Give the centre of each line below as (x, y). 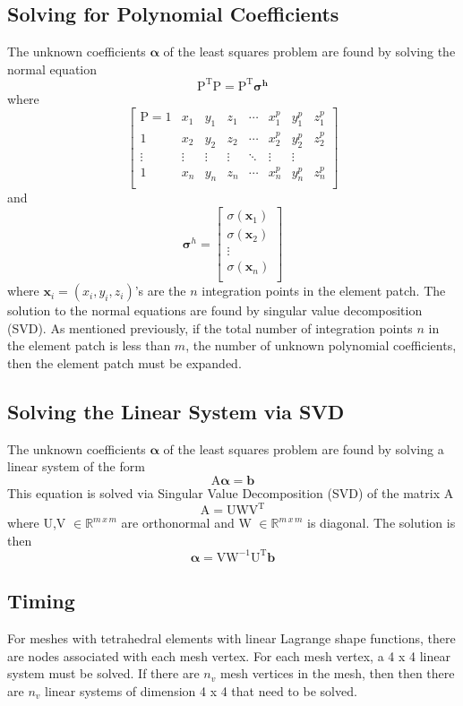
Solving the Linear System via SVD (176, 411)
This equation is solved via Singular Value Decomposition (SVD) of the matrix (224, 492)
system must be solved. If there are (103, 673)
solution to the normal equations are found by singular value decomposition (215, 310)
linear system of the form (76, 466)
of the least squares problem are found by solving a (304, 448)
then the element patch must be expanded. (124, 362)
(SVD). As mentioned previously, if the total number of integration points (210, 327)
